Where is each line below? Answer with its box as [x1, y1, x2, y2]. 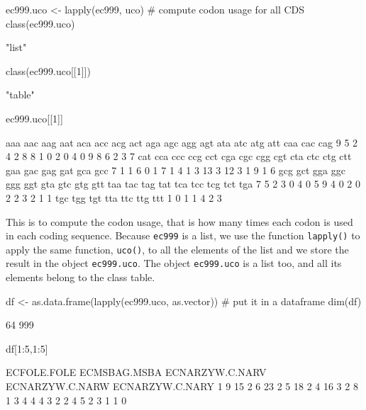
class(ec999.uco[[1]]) [6, 63, 91, 78]
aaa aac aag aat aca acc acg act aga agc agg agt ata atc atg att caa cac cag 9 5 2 [6, 135, 358, 149]
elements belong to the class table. [6, 270, 155, 285]
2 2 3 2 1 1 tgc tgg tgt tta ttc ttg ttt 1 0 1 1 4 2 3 [6, 190, 222, 205]
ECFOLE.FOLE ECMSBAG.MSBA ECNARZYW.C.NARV [6, 365, 267, 380]
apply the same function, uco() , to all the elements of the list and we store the [6, 241, 349, 256]
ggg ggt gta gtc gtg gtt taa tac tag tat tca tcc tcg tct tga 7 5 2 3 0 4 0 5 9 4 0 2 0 [6, 176, 360, 191]
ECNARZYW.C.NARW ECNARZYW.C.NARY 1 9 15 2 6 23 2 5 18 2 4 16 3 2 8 [6, 379, 358, 394]
